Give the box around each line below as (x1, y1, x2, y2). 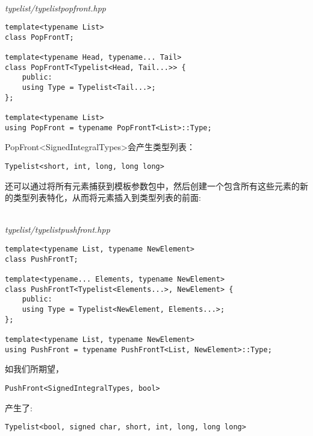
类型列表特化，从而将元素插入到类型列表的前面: (13, 191, 201, 204)
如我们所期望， (5, 362, 64, 375)
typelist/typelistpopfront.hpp (5, 1, 106, 14)
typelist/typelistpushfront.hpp (5, 223, 110, 236)
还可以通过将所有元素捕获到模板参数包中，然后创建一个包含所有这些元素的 (5, 179, 300, 192)
